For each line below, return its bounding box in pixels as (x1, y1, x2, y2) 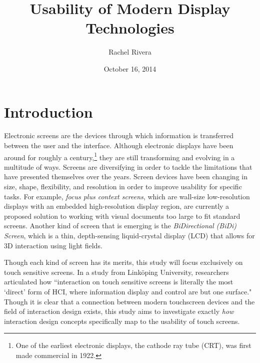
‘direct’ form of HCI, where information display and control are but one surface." (4, 286, 252, 296)
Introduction (4, 101, 93, 122)
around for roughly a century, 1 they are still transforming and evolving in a (4, 150, 235, 162)
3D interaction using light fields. (4, 240, 102, 250)
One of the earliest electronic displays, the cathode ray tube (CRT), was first (15, 340, 251, 350)
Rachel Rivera (108, 47, 151, 57)
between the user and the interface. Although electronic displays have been (4, 140, 233, 151)
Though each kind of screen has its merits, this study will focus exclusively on (4, 257, 243, 267)
